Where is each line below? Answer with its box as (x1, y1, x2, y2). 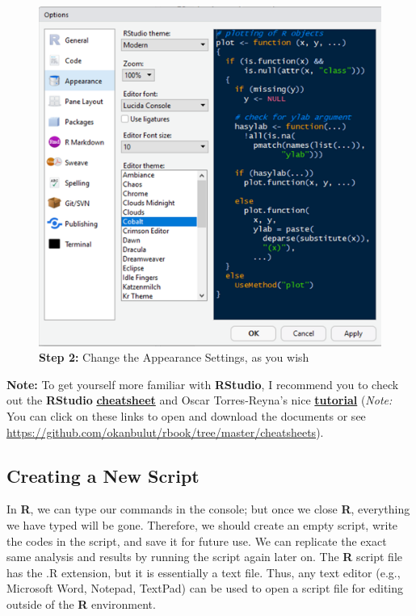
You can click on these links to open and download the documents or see (6, 408, 366, 425)
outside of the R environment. (6, 596, 156, 613)
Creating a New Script (6, 463, 200, 488)
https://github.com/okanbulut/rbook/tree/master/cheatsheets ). (6, 423, 324, 440)
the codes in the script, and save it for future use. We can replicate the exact (6, 532, 387, 549)
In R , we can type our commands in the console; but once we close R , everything (6, 501, 410, 518)
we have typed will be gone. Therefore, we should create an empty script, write (6, 517, 398, 534)
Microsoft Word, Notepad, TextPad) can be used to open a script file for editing (6, 580, 404, 597)
